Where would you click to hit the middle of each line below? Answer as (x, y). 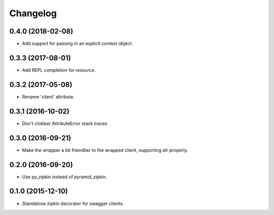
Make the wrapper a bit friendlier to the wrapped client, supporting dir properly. (105, 150)
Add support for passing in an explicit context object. (77, 44)
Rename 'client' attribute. (48, 97)
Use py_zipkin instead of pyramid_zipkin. (64, 177)
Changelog (33, 13)
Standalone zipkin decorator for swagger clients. (73, 203)
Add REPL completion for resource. (59, 70)
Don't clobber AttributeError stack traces (65, 123)
